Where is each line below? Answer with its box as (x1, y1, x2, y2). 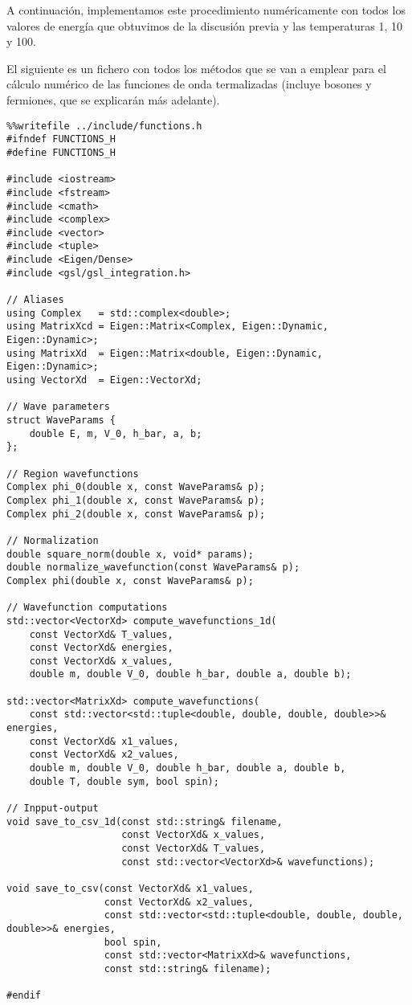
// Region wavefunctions (6, 468, 139, 480)
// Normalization (6, 534, 99, 546)
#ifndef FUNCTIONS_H (6, 133, 116, 145)
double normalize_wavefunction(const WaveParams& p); (6, 562, 300, 574)
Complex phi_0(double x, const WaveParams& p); (6, 481, 266, 493)
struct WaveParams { (6, 415, 116, 426)
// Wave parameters (6, 401, 110, 413)
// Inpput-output (6, 803, 99, 815)
